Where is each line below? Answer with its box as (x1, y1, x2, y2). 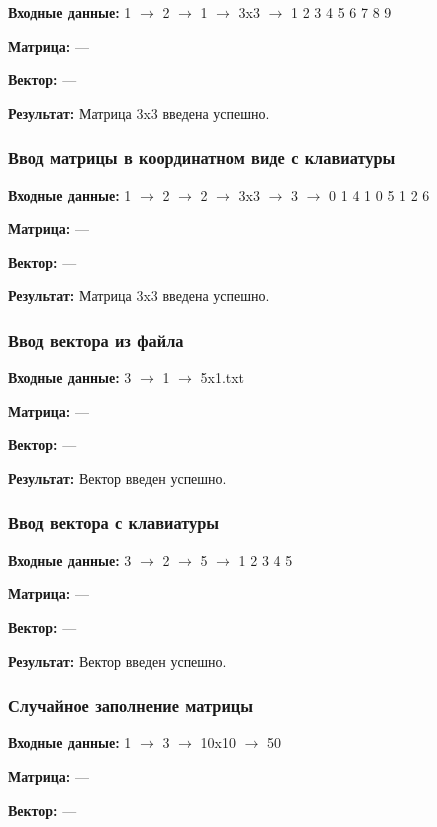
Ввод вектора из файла (8, 327, 184, 352)
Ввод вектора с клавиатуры (8, 510, 220, 535)
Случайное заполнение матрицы (8, 693, 254, 718)
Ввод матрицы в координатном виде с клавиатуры (8, 145, 396, 170)
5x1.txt (200, 367, 245, 388)
